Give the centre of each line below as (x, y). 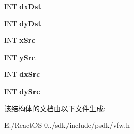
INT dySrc (22, 91)
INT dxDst (23, 6)
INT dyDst (23, 23)
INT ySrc (20, 57)
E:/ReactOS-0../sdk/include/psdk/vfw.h (67, 125)
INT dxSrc (22, 74)
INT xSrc (20, 40)
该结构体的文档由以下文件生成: (55, 108)
